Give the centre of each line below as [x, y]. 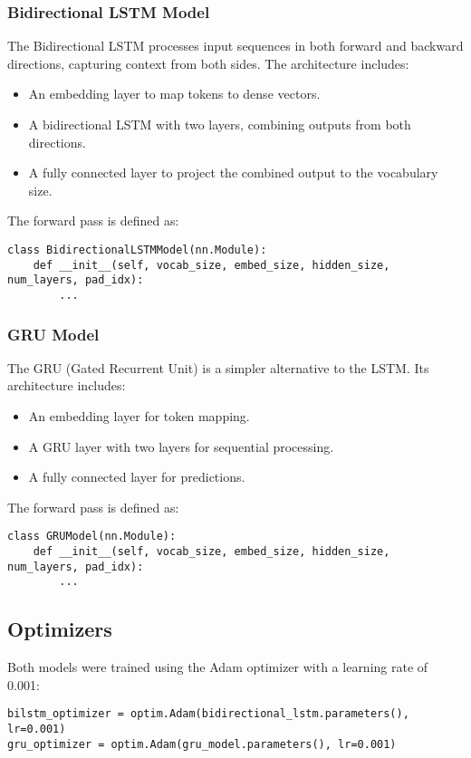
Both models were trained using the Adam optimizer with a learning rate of [218, 667]
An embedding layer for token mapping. [139, 416]
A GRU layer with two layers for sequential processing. [181, 446]
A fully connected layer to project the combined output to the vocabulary [233, 173]
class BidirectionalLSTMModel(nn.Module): [137, 249]
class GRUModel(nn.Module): [92, 537]
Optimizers [60, 629]
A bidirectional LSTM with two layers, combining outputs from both [220, 124]
